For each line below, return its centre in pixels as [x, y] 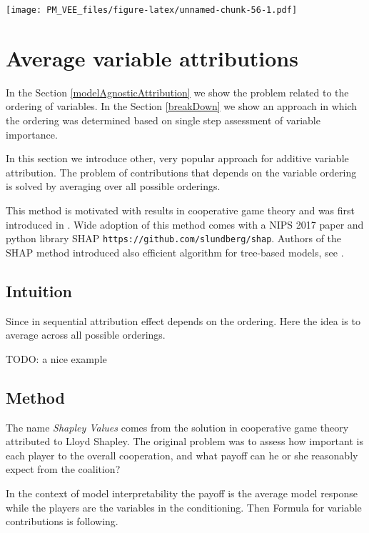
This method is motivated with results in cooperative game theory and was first [181, 210]
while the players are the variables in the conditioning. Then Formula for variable [184, 507]
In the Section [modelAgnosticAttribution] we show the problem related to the [177, 92]
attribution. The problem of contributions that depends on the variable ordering [181, 172]
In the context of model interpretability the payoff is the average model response [182, 493]
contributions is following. [62, 521]
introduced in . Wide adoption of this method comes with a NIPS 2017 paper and [185, 224]
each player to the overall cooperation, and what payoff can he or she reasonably [182, 455]
